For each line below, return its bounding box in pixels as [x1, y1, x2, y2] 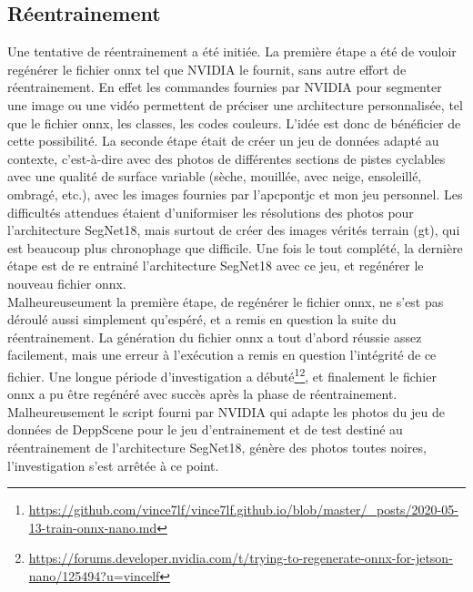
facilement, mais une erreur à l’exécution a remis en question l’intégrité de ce [7, 345, 437, 364]
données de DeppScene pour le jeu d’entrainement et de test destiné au [7, 420, 403, 439]
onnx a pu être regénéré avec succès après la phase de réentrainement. [7, 384, 398, 403]
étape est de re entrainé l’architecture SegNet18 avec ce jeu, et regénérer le [7, 256, 424, 275]
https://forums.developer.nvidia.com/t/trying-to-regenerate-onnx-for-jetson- [28, 548, 453, 567]
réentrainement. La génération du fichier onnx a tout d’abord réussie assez [7, 327, 422, 346]
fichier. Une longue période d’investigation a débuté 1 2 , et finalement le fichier [7, 363, 437, 385]
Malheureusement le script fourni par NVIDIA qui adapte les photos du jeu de [7, 402, 445, 421]
